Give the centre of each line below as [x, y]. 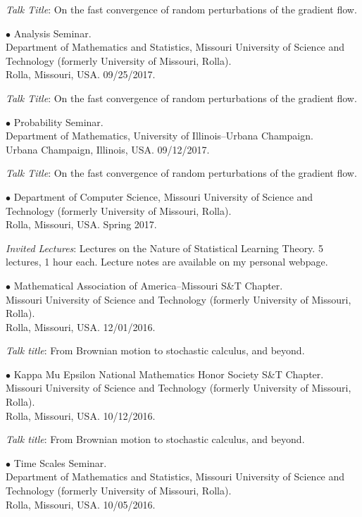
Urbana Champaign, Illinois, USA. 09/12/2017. [108, 149]
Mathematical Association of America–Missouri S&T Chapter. [148, 285]
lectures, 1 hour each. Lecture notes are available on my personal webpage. [167, 262]
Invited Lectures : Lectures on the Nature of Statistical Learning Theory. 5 [164, 248]
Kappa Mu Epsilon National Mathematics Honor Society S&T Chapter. [169, 374]
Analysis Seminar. [52, 33]
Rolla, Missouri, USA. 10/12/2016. [81, 415]
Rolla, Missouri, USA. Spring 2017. [81, 224]
